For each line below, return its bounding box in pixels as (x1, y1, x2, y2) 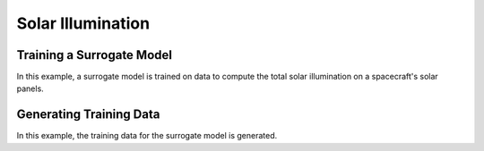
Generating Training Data (16, 107, 160, 122)
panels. (16, 83, 44, 94)
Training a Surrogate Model (16, 47, 172, 63)
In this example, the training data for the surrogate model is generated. (16, 130, 278, 141)
